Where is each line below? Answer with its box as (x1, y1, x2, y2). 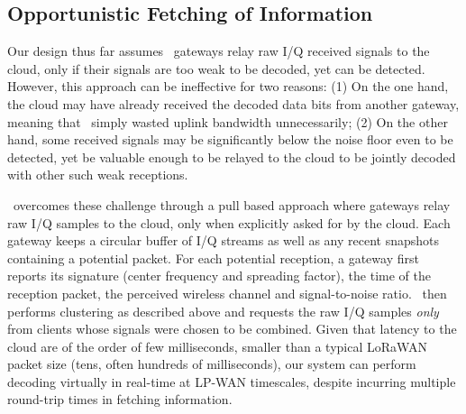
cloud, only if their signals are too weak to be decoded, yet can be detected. (7, 59, 425, 78)
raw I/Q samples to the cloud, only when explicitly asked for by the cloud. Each (7, 213, 451, 232)
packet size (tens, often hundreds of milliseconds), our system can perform (7, 354, 416, 373)
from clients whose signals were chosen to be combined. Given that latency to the (7, 319, 457, 338)
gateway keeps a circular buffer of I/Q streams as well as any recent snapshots (7, 231, 440, 250)
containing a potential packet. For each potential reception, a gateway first (7, 248, 419, 267)
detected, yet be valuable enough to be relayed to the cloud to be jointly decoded (7, 147, 456, 166)
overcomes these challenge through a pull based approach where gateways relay (13, 195, 451, 214)
